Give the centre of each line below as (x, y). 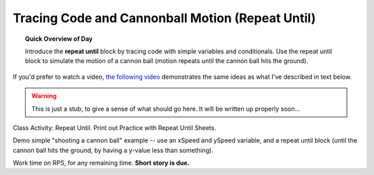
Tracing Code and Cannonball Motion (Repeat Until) (164, 18)
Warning (44, 96)
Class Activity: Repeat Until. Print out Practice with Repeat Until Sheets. (115, 127)
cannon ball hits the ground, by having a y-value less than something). (113, 150)
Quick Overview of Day (59, 39)
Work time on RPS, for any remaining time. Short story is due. (101, 163)
